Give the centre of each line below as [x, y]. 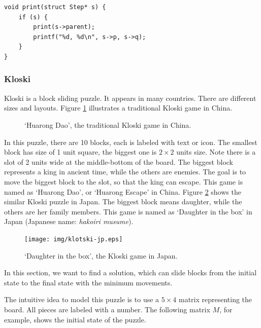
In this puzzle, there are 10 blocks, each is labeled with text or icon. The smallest [131, 142]
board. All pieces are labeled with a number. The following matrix [107, 309]
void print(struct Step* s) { [55, 7]
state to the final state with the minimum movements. [88, 282]
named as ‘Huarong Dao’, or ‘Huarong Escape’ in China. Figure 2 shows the [123, 191]
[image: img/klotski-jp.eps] [74, 239]
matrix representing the [215, 299]
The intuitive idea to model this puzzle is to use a [82, 299]
